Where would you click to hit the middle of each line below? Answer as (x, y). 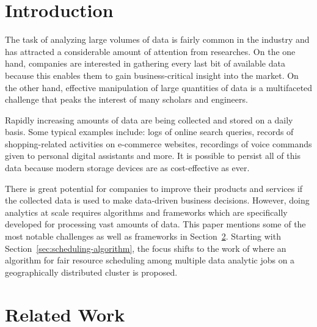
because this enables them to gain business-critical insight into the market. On (152, 75)
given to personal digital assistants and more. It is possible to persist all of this (153, 156)
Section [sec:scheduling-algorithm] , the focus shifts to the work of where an (146, 248)
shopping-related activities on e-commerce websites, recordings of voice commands (158, 143)
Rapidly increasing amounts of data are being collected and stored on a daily (149, 119)
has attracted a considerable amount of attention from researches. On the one (150, 51)
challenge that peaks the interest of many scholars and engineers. (126, 99)
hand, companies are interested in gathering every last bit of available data (145, 63)
